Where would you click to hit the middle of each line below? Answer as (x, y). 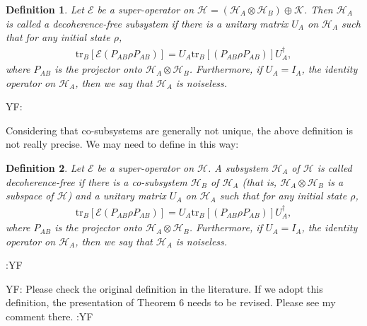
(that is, (260, 181)
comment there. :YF (49, 316)
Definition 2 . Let (45, 168)
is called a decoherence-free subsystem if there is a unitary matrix (147, 23)
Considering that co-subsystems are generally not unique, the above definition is (179, 130)
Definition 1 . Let (45, 9)
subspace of (30, 196)
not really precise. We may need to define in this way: (122, 144)
